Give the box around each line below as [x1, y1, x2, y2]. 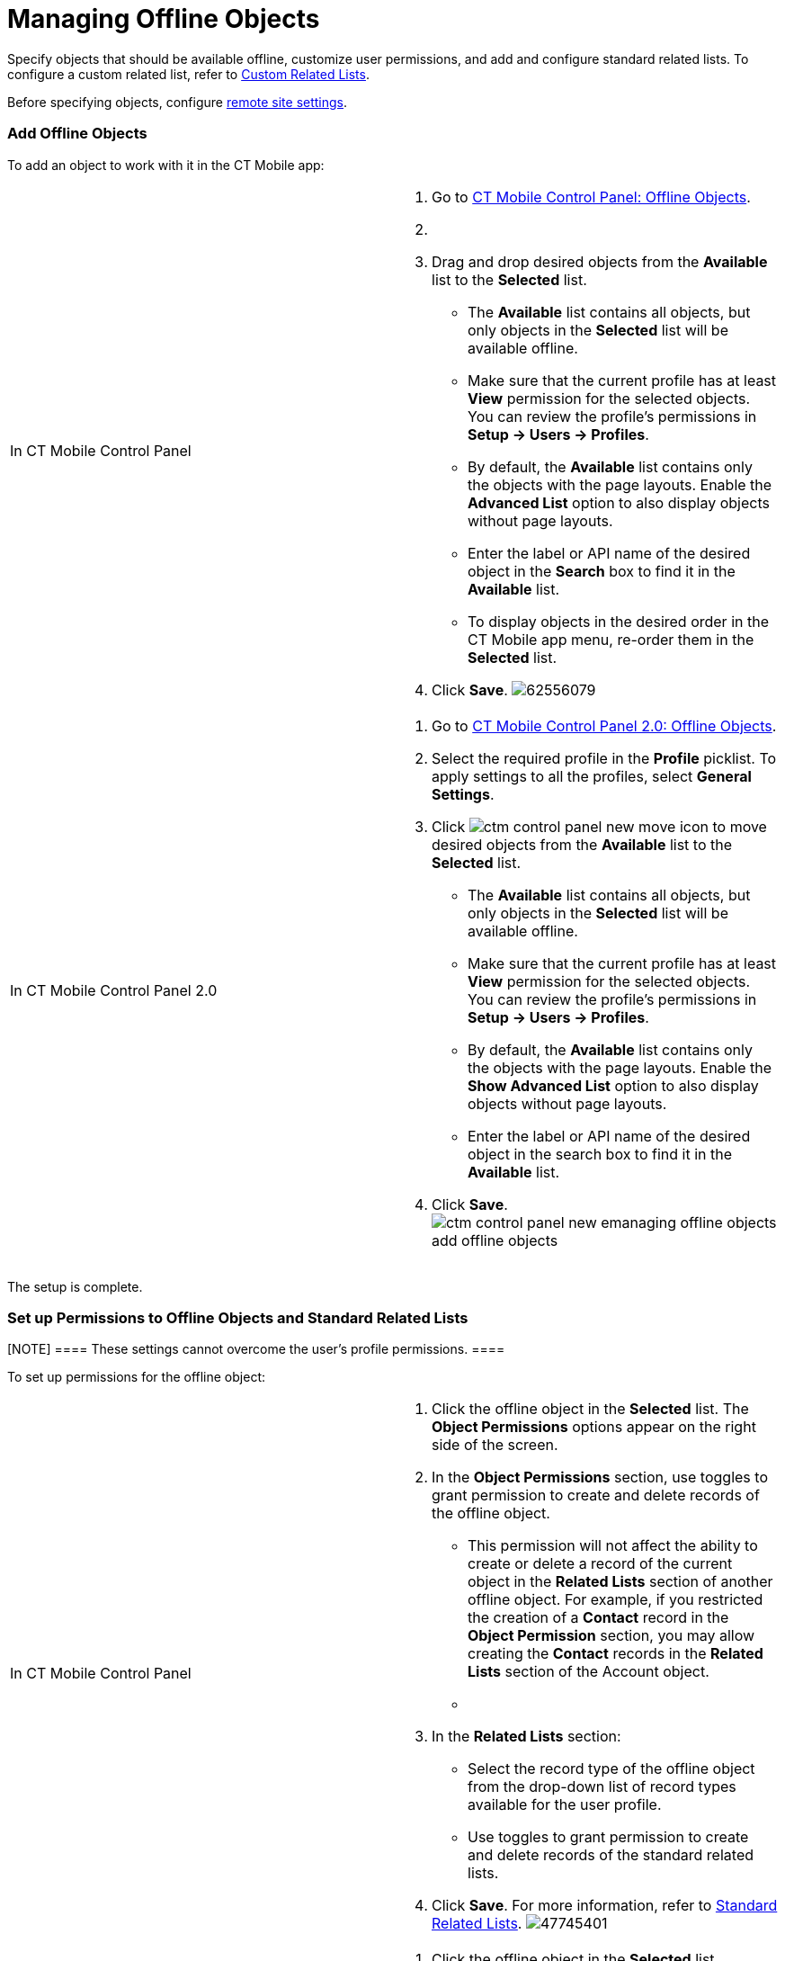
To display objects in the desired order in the [468, 612, 769, 631]
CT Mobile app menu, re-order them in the [468, 630, 754, 649]
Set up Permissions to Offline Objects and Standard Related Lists [7, 1308, 468, 1327]
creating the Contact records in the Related [468, 1644, 763, 1663]
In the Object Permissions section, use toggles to [432, 1468, 768, 1487]
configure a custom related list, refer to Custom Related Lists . [7, 66, 370, 82]
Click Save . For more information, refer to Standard [432, 1896, 778, 1915]
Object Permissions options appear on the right [432, 1418, 756, 1437]
